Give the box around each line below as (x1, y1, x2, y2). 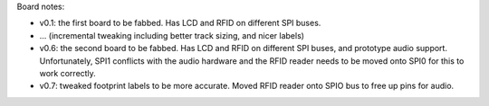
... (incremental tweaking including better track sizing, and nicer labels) (39, 30, 305, 40)
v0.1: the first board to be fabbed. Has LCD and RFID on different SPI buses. (39, 18, 321, 29)
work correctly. (39, 67, 97, 78)
